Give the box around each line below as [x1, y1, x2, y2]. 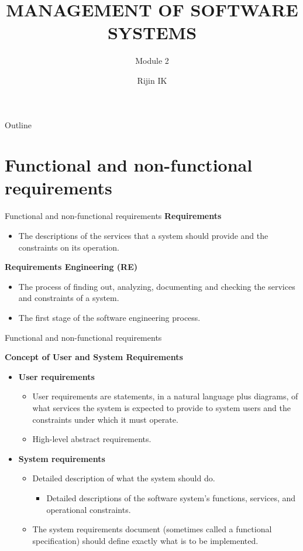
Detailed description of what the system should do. [32, 472, 215, 484]
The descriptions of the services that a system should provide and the [18, 230, 268, 241]
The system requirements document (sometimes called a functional [32, 523, 272, 535]
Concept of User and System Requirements [5, 351, 183, 363]
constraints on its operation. [18, 241, 120, 253]
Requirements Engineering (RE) [5, 261, 138, 273]
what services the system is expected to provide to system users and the [32, 401, 291, 413]
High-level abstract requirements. [32, 433, 151, 445]
